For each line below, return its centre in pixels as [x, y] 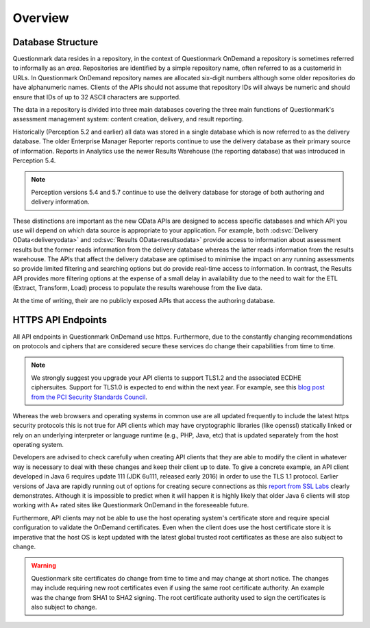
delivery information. [60, 202]
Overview [41, 18]
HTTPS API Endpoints [60, 320]
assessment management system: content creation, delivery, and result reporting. [128, 119]
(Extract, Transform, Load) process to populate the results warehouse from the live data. [138, 288]
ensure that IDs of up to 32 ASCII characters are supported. [97, 97]
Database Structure [56, 42]
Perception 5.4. [34, 160]
